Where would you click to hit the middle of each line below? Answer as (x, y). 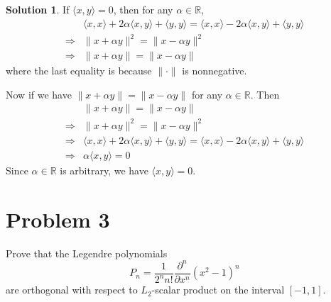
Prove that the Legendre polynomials (87, 253)
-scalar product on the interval (218, 290)
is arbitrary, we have (104, 170)
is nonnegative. (215, 71)
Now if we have (39, 94)
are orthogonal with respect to (72, 290)
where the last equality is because (79, 71)
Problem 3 (58, 219)
